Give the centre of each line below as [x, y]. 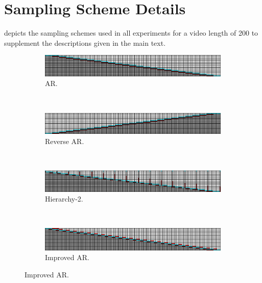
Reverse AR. [65, 141]
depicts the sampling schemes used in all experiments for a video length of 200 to [131, 33]
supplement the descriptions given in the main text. [85, 43]
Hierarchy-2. [64, 199]
